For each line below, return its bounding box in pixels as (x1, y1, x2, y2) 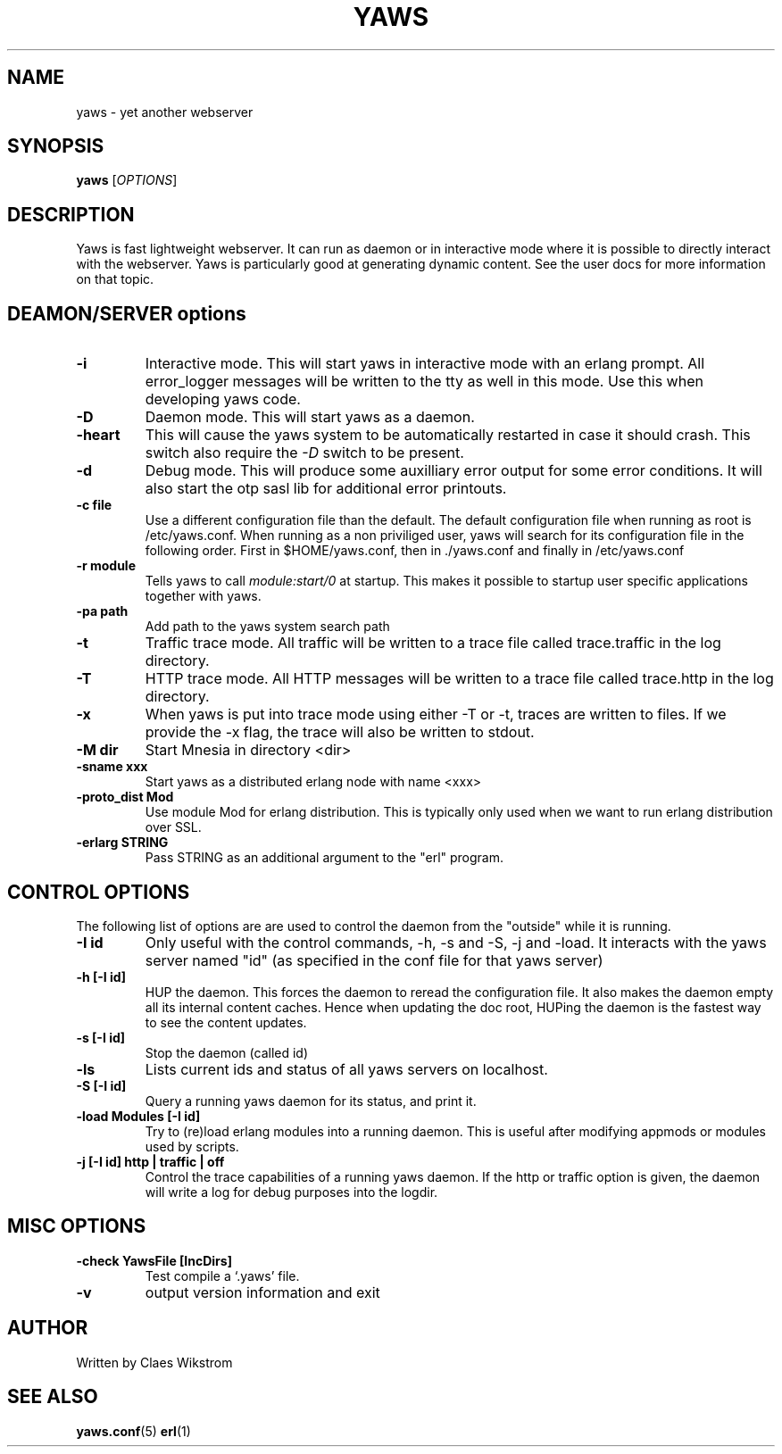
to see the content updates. (145, 1014, 307, 1030)
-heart (76, 426, 121, 445)
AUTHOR (7, 1317, 88, 1340)
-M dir (76, 741, 119, 760)
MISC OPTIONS (7, 1215, 146, 1238)
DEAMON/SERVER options (7, 302, 246, 325)
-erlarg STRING (76, 835, 169, 851)
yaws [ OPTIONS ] (76, 172, 178, 188)
